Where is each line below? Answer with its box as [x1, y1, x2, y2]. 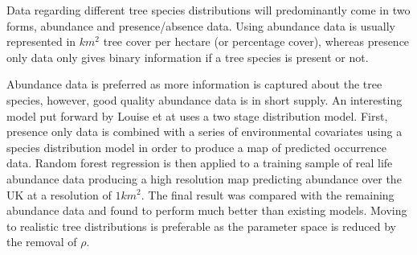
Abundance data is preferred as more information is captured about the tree [6, 76, 382, 93]
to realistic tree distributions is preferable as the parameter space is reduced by [6, 217, 396, 234]
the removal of [6, 233, 77, 250]
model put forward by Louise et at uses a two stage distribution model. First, [6, 107, 388, 124]
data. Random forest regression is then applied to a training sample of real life [6, 154, 393, 171]
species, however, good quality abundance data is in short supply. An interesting [6, 91, 403, 108]
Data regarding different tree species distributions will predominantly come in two [6, 2, 411, 18]
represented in [6, 33, 76, 50]
